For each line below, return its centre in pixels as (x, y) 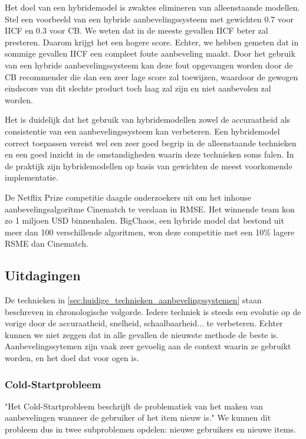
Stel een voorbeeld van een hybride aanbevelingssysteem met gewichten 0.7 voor (149, 19)
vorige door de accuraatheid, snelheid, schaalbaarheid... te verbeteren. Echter (144, 323)
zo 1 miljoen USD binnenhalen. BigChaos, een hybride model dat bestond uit (144, 220)
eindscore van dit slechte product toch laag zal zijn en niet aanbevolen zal (138, 88)
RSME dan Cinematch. (47, 243)
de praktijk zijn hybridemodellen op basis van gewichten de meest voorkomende (149, 166)
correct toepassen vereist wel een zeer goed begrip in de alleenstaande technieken (151, 142)
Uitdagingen (43, 275)
